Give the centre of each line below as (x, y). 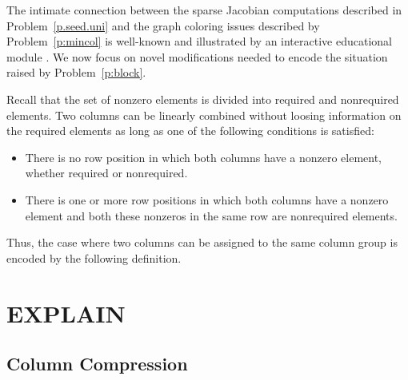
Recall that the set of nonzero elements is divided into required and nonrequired (203, 99)
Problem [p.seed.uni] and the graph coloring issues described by (163, 25)
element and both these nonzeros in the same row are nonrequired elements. (211, 215)
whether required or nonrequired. (106, 173)
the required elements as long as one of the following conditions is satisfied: (190, 131)
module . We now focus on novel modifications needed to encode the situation (197, 56)
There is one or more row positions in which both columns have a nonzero (207, 199)
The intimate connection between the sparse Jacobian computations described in (204, 10)
